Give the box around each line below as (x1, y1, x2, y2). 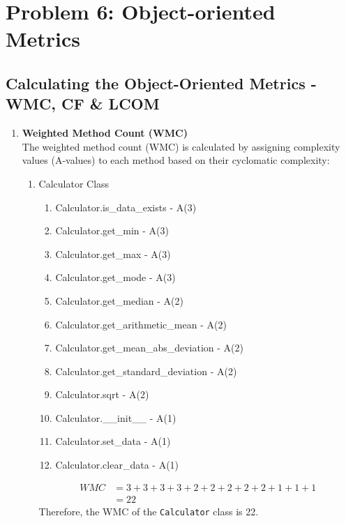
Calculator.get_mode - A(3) (55, 270, 176, 285)
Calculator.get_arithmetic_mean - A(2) (55, 317, 227, 331)
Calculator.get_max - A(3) (55, 246, 171, 261)
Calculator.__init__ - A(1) (55, 410, 176, 425)
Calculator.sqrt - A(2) (55, 387, 149, 402)
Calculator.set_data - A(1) (55, 434, 171, 448)
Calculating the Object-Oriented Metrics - (6, 72, 317, 93)
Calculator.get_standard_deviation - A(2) (55, 363, 237, 378)
